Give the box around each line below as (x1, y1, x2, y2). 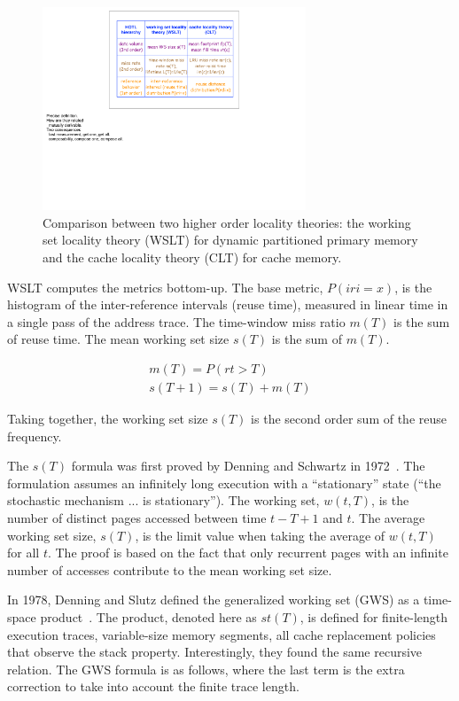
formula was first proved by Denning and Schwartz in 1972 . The (71, 456, 425, 475)
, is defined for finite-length (300, 608, 448, 626)
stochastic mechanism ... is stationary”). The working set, (7, 491, 320, 510)
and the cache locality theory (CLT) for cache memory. (43, 248, 342, 267)
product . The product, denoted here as (40, 608, 257, 626)
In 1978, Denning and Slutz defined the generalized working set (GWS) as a (7, 590, 420, 609)
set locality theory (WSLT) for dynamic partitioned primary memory (43, 230, 418, 249)
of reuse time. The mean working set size (7, 330, 229, 348)
